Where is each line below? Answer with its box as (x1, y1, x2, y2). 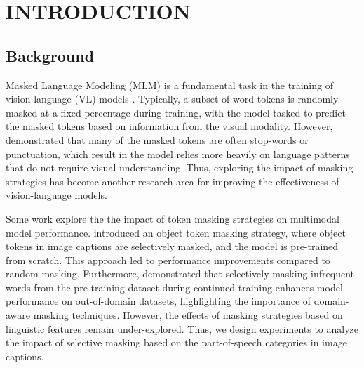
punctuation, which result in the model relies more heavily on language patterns (6, 146, 350, 161)
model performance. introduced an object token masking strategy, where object (6, 225, 346, 239)
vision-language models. (6, 188, 107, 202)
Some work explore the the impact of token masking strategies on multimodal (6, 211, 339, 225)
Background (6, 44, 95, 66)
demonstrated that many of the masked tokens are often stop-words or (6, 132, 309, 147)
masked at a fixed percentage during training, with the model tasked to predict (6, 105, 346, 119)
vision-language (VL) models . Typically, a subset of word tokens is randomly (6, 91, 339, 106)
